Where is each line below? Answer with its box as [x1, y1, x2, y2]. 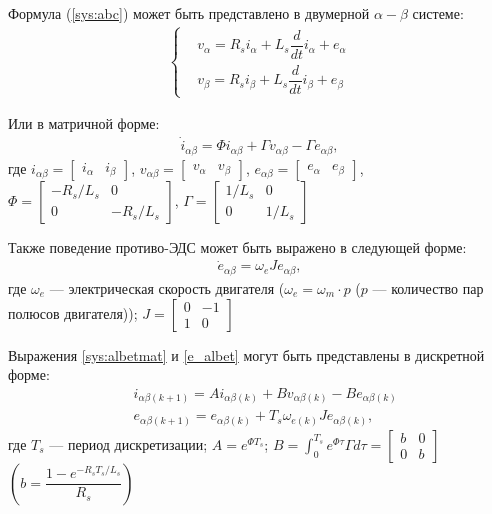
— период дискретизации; [49, 433, 208, 454]
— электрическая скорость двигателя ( [49, 277, 285, 298]
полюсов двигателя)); [8, 302, 138, 323]
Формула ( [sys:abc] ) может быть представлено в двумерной [8, 3, 370, 23]
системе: [412, 3, 464, 23]
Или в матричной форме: [8, 113, 160, 134]
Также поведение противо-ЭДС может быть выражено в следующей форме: [8, 236, 467, 257]
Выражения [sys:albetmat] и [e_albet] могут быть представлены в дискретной [8, 344, 485, 365]
